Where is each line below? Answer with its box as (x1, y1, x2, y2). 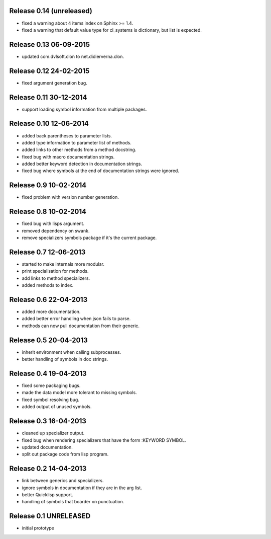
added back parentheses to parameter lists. (22, 132, 112, 138)
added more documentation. (22, 309, 81, 315)
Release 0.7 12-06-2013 (9, 248, 86, 256)
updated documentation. (22, 444, 73, 450)
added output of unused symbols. (22, 404, 92, 410)
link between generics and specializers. (22, 478, 104, 484)
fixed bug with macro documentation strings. (22, 153, 115, 160)
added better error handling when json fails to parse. (22, 316, 131, 322)
